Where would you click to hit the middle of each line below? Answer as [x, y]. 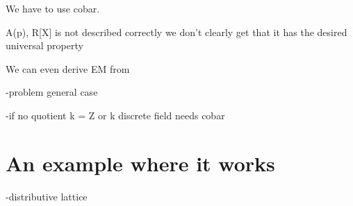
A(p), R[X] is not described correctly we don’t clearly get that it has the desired [176, 32]
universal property [44, 45]
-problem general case [52, 92]
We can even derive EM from [68, 68]
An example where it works [140, 163]
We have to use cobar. [53, 8]
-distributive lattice [47, 196]
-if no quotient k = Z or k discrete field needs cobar [115, 115]
